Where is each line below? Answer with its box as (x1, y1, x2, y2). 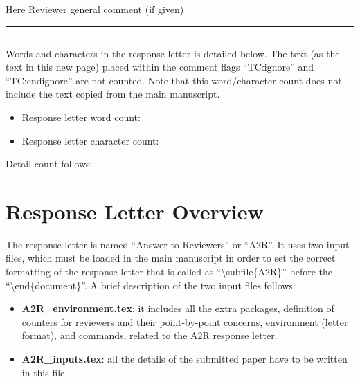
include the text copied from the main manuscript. (6, 87, 220, 101)
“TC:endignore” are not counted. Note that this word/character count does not (6, 73, 342, 87)
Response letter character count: (21, 133, 159, 147)
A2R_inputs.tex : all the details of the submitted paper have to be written (21, 352, 348, 366)
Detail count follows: (6, 156, 93, 171)
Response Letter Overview (6, 197, 264, 225)
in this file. (21, 365, 68, 379)
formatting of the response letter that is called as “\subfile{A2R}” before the (6, 264, 333, 279)
